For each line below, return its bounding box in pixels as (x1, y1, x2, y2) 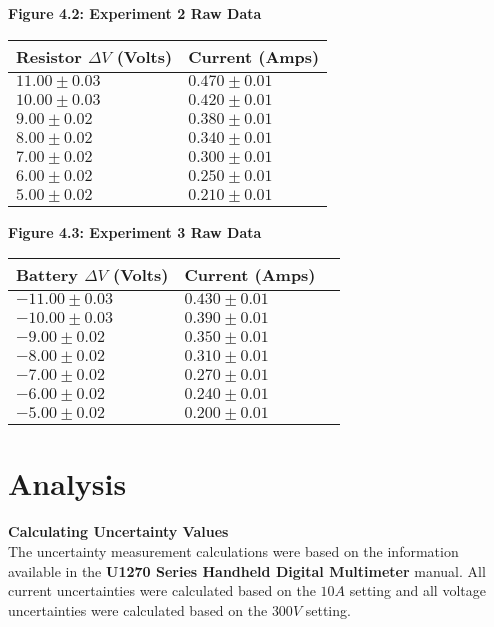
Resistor (16, 44, 82, 68)
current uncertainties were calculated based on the (8, 580, 316, 601)
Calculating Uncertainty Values (8, 521, 229, 542)
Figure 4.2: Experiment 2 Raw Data (8, 3, 262, 23)
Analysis (8, 463, 127, 504)
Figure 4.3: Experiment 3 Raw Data (8, 221, 262, 242)
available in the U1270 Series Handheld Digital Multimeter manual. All (8, 560, 486, 581)
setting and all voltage (349, 580, 486, 601)
